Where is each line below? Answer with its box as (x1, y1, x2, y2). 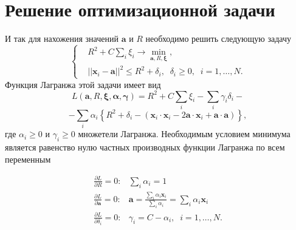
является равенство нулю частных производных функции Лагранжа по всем (5, 141, 285, 154)
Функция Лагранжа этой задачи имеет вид (5, 78, 161, 90)
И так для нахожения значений (5, 32, 119, 45)
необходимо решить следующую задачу (145, 32, 292, 45)
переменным (5, 152, 51, 165)
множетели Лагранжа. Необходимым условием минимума (78, 127, 291, 140)
